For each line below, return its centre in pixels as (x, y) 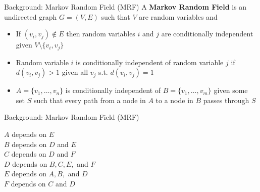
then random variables (101, 34)
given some (231, 90)
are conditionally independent (207, 34)
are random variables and (178, 16)
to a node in (174, 100)
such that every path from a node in (90, 100)
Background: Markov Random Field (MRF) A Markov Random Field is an (125, 7)
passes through (226, 100)
